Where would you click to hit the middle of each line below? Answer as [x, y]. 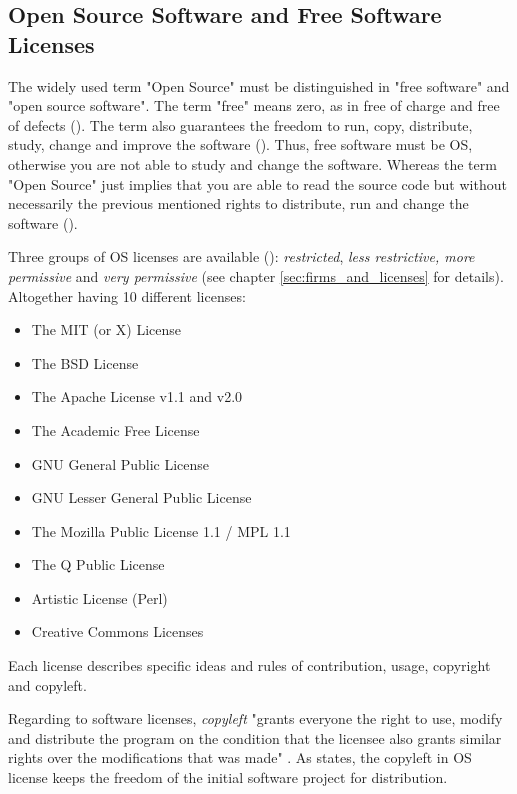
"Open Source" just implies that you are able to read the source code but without [257, 183]
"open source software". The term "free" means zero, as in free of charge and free [254, 105]
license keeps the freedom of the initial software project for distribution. [228, 777]
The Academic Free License [115, 429]
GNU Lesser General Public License [141, 497]
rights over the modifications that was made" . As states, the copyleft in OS [240, 757]
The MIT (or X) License [106, 329]
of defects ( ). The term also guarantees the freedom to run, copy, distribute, [240, 124]
